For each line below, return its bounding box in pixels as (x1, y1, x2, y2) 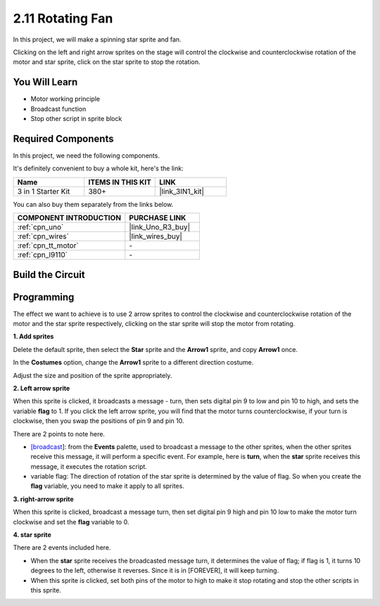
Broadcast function (30, 104, 87, 113)
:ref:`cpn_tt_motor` (17, 241, 79, 251)
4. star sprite (13, 531, 52, 539)
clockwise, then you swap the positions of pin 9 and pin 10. (13, 417, 184, 425)
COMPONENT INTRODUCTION (17, 213, 122, 223)
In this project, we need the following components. (13, 151, 160, 160)
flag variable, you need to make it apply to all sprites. (30, 482, 184, 491)
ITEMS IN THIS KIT (88, 177, 151, 187)
